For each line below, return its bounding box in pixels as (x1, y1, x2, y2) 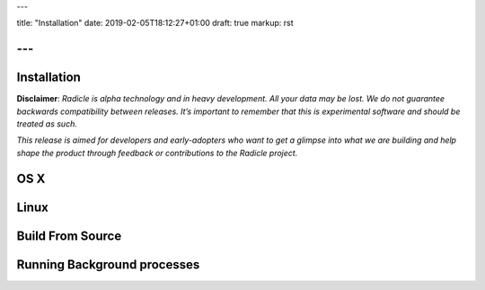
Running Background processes (16, 257, 200, 272)
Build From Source (16, 228, 122, 243)
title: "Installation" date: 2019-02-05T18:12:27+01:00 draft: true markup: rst (16, 18, 294, 29)
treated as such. (16, 119, 78, 129)
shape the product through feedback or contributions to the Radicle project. (16, 147, 298, 158)
